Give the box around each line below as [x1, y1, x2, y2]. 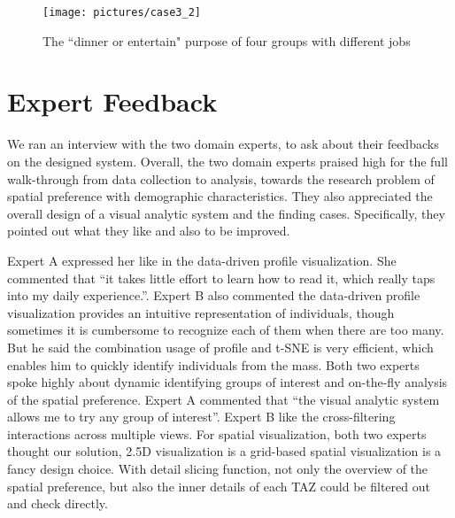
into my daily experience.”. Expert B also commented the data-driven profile [7, 286, 420, 305]
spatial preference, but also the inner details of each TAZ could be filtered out [7, 476, 430, 495]
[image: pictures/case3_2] [42, 6, 201, 19]
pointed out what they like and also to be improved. [7, 221, 290, 240]
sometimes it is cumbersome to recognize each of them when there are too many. [7, 321, 444, 339]
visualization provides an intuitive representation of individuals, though [7, 303, 395, 321]
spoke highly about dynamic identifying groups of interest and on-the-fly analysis [7, 373, 448, 391]
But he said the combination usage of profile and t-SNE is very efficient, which [7, 337, 434, 356]
